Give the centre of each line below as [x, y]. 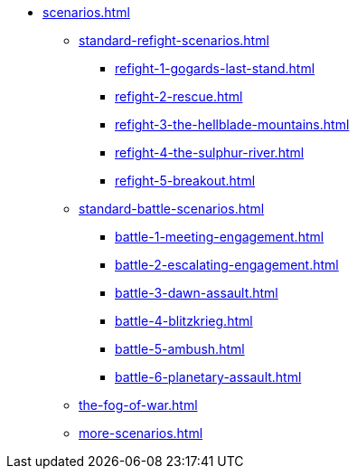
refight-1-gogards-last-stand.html [215, 68]
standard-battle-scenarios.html [172, 209]
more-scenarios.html [141, 433]
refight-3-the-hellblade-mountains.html [232, 124]
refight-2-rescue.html [179, 96]
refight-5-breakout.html [185, 181]
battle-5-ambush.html [180, 349]
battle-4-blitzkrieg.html [184, 321]
